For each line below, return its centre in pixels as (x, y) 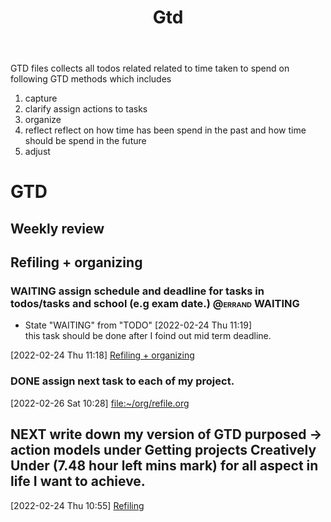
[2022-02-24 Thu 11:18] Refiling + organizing (102, 355)
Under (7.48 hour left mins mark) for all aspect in (164, 466)
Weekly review (57, 228)
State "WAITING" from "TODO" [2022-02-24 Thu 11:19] (138, 325)
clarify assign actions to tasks (86, 109)
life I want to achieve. (78, 481)
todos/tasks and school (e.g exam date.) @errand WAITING (155, 304)
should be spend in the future (85, 141)
